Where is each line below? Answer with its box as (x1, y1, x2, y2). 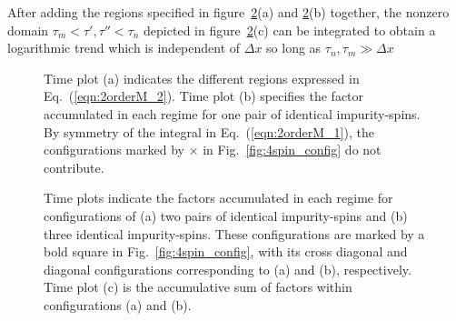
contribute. (44, 157, 104, 176)
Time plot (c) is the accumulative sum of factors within (44, 277, 352, 296)
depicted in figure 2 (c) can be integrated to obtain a (144, 20, 436, 39)
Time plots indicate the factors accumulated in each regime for (44, 188, 393, 207)
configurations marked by (44, 140, 184, 159)
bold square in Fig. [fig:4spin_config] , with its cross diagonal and (44, 242, 408, 261)
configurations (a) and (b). (44, 295, 192, 314)
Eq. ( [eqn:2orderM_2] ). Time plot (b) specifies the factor (44, 86, 364, 105)
